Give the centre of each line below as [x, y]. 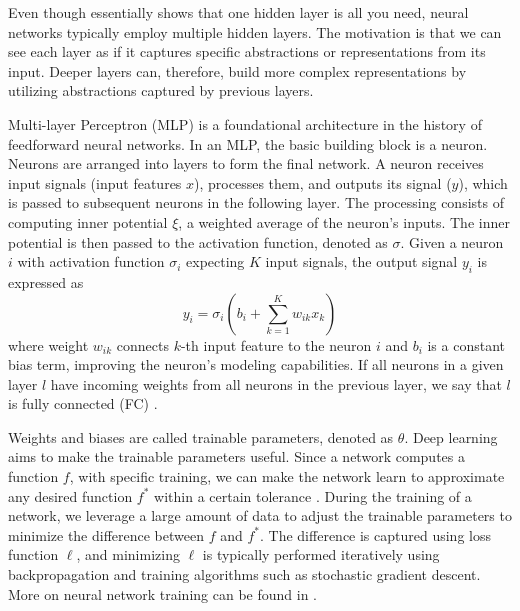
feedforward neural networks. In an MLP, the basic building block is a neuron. [248, 143]
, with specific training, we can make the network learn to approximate [287, 476]
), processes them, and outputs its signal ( [323, 182]
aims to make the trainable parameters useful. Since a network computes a [236, 456]
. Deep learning [451, 436]
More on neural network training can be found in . [162, 593]
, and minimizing [128, 554]
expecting [215, 261]
